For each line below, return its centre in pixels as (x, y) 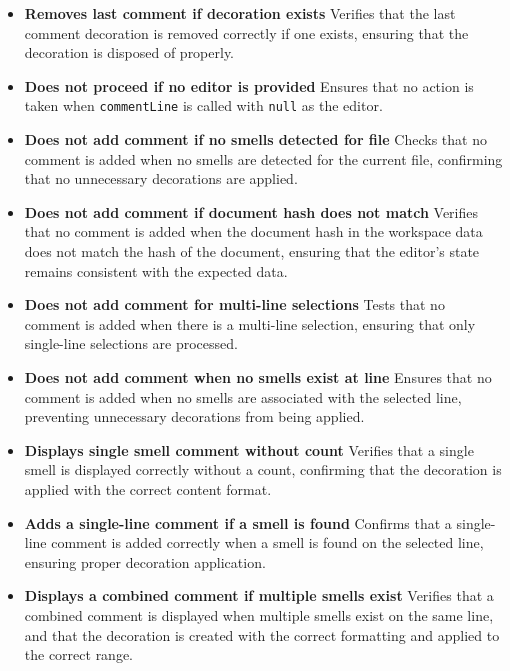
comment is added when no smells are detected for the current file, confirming (263, 158)
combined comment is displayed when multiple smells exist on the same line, (259, 614)
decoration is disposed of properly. (129, 52)
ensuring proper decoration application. (145, 561)
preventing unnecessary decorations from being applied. (194, 416)
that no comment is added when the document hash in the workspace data (253, 231)
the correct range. (79, 654)
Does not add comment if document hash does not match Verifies (251, 211)
